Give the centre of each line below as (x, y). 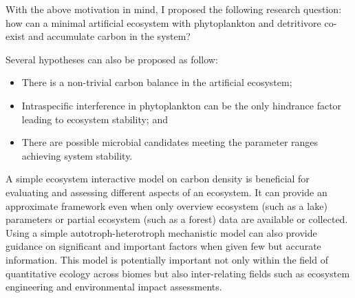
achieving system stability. (77, 155)
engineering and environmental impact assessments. (114, 287)
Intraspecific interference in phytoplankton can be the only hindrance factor (182, 105)
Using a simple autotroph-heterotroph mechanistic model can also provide (161, 232)
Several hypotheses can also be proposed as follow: (112, 59)
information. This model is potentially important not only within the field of (167, 259)
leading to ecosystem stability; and (95, 119)
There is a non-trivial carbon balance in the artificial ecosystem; (157, 82)
